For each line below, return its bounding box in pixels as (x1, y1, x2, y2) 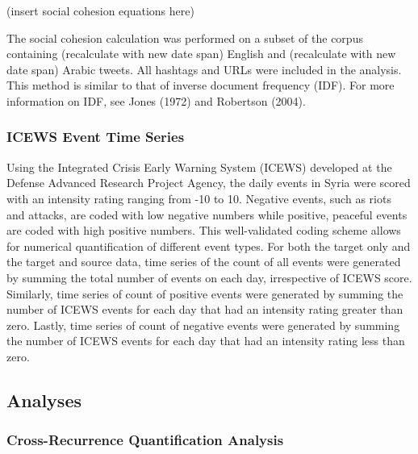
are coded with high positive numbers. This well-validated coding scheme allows (6, 222, 401, 239)
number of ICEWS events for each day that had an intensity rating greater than (6, 301, 403, 318)
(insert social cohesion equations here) (6, 2, 194, 19)
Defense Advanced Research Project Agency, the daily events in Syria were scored (6, 174, 411, 191)
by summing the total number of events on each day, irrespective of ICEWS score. (6, 269, 412, 285)
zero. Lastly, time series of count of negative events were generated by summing (6, 316, 400, 333)
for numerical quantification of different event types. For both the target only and (6, 237, 411, 254)
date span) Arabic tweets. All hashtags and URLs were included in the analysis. (6, 60, 402, 77)
